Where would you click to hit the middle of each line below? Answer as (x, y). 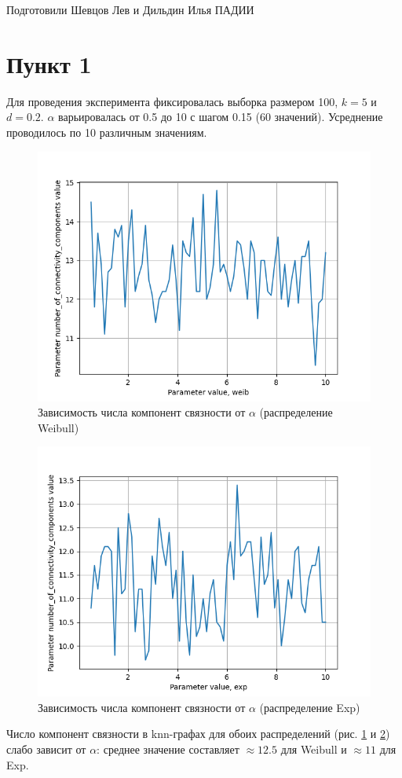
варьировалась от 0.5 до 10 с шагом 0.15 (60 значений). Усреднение (221, 117)
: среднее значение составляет (168, 749)
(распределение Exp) (310, 707)
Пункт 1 (49, 63)
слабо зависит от (46, 749)
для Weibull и (314, 749)
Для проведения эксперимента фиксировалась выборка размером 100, (172, 101)
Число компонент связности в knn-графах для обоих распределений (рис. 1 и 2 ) (198, 734)
